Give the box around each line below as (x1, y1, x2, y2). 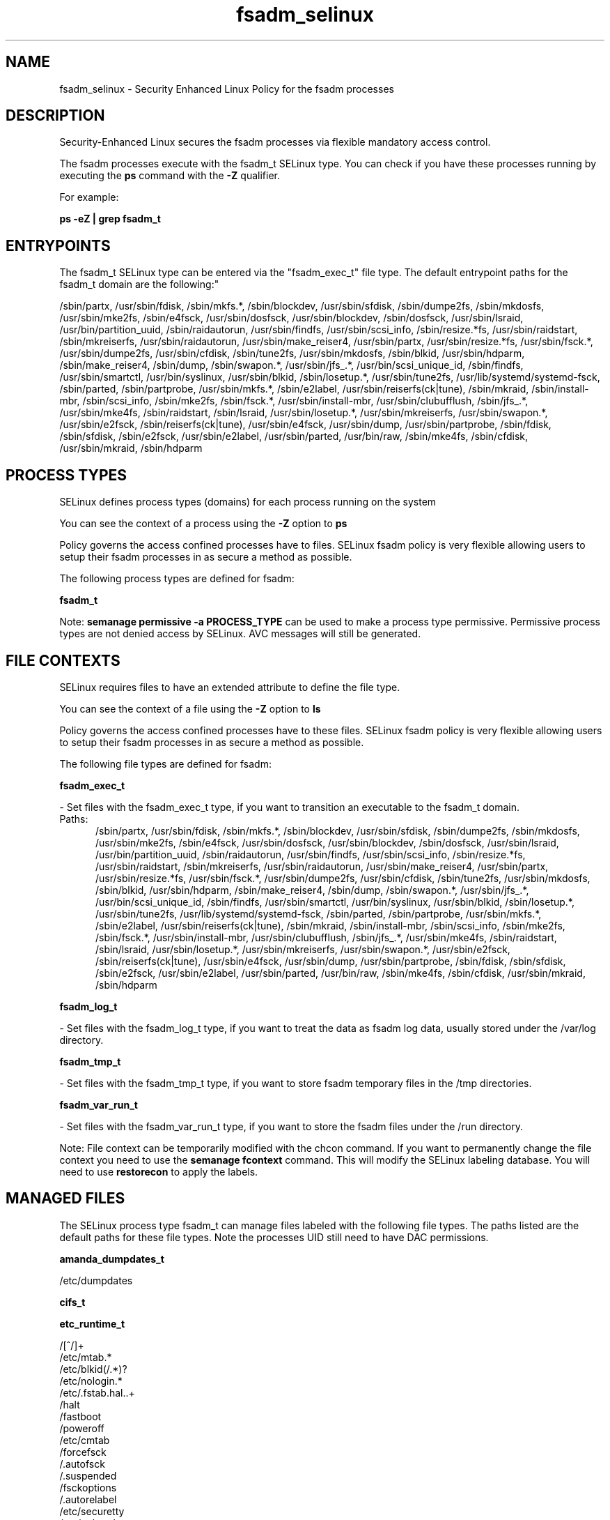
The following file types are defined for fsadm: (59, 757, 272, 770)
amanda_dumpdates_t (59, 1252, 164, 1265)
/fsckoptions (59, 1481, 117, 1494)
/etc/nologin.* (59, 1374, 123, 1387)
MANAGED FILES (6, 1190, 125, 1208)
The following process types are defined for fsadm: (59, 572, 295, 585)
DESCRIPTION (6, 107, 105, 125)
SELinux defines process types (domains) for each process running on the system (59, 496, 437, 508)
